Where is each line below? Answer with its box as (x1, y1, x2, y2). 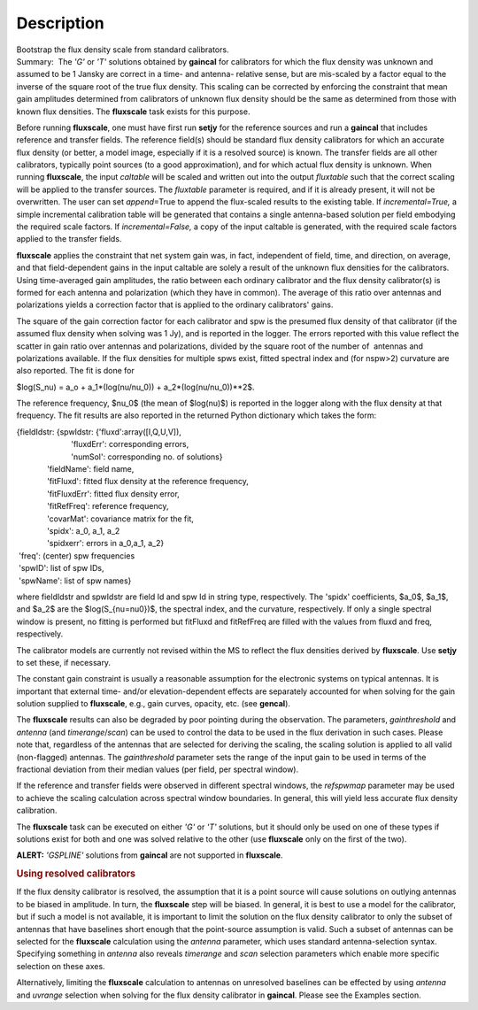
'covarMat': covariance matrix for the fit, (47, 513, 195, 524)
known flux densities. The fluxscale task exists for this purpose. (16, 106, 251, 117)
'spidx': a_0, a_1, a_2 (47, 526, 120, 536)
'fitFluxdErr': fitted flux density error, (47, 488, 181, 499)
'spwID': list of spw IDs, (18, 563, 104, 574)
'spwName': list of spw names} (18, 575, 132, 586)
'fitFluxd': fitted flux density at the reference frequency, (47, 476, 250, 487)
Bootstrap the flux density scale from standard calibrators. (16, 44, 229, 55)
